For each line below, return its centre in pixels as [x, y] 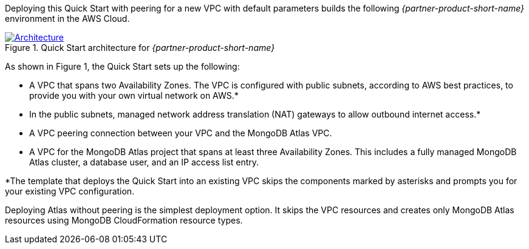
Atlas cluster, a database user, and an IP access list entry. [144, 162]
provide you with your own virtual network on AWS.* [134, 95]
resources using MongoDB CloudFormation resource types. [124, 220]
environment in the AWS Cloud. [67, 18]
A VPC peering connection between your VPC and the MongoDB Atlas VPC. [181, 133]
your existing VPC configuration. [70, 191]
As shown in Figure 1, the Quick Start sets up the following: [122, 66]
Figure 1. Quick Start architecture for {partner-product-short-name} [140, 48]
